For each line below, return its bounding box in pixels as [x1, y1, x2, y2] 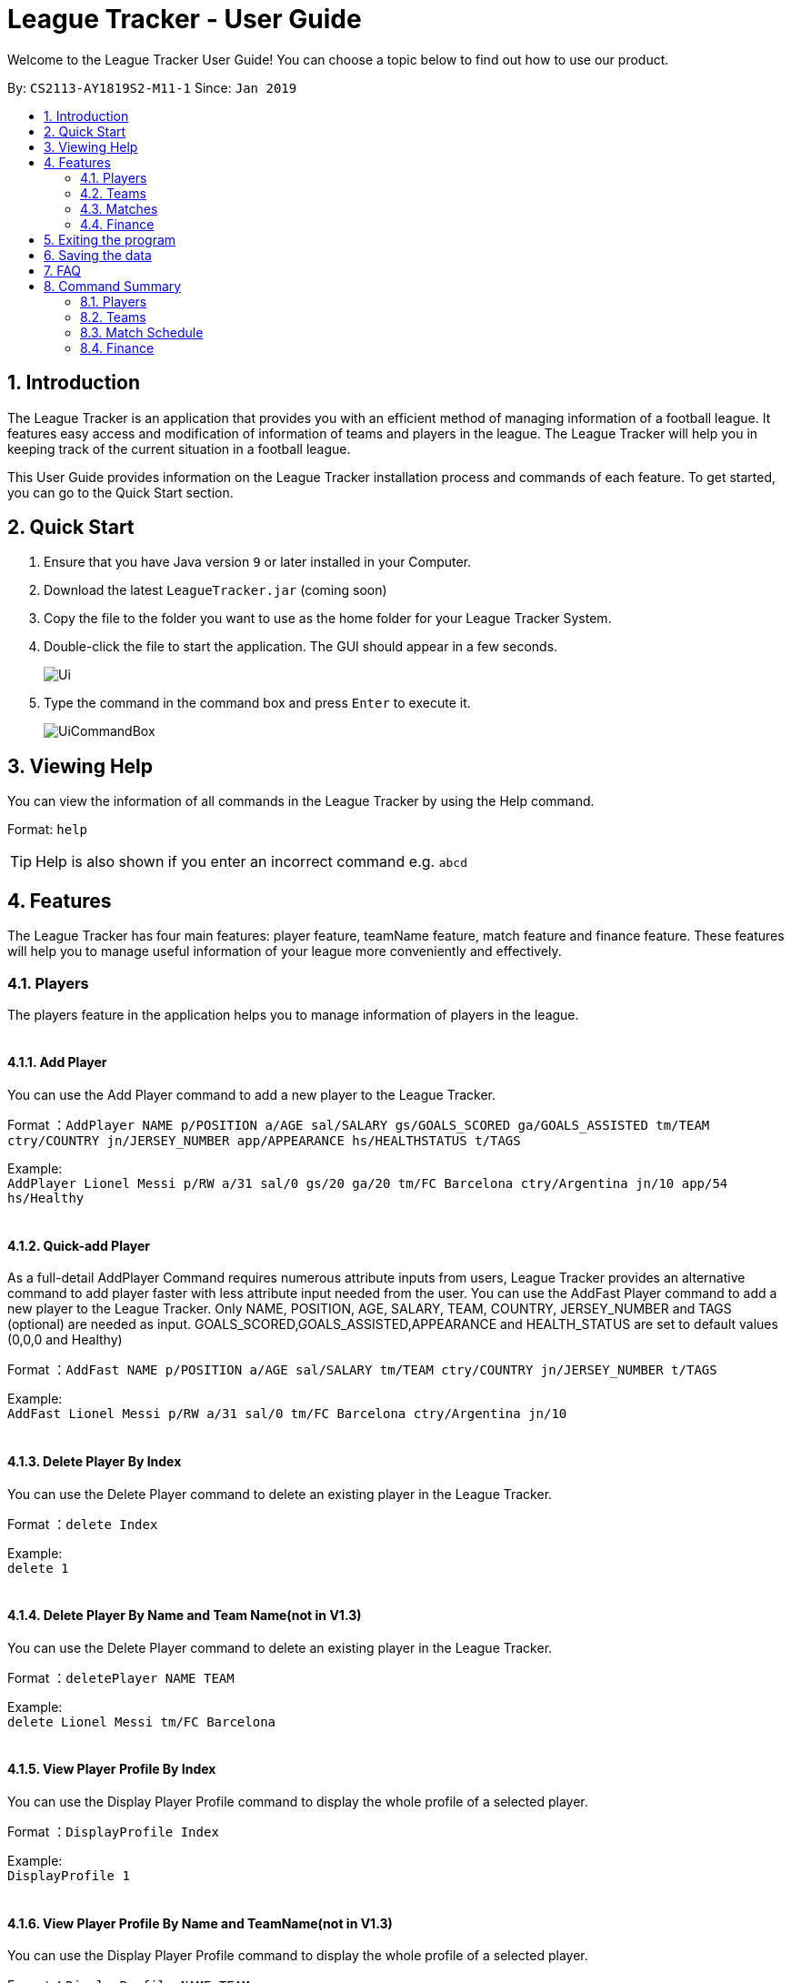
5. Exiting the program [44, 231, 176, 247]
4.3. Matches [80, 200, 158, 216]
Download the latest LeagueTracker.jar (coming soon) [44, 582, 387, 599]
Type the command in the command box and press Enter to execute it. [44, 695, 471, 711]
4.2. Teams [80, 185, 146, 201]
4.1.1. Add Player [7, 1054, 107, 1071]
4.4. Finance [80, 216, 155, 232]
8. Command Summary [44, 277, 182, 294]
